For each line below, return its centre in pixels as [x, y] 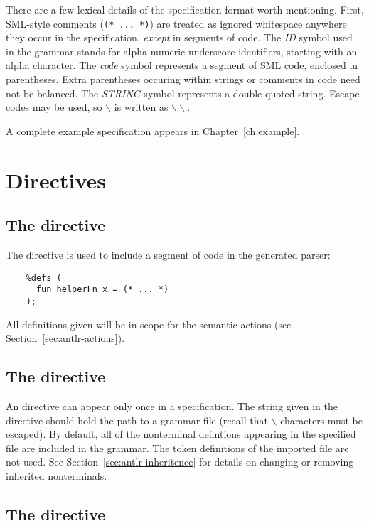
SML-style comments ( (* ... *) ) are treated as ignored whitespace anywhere [176, 23]
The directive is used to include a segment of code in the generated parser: [168, 254]
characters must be [321, 420]
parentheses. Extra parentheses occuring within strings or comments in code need [183, 79]
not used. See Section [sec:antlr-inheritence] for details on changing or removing [180, 462]
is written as [141, 107]
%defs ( [44, 278]
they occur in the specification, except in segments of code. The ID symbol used [179, 37]
